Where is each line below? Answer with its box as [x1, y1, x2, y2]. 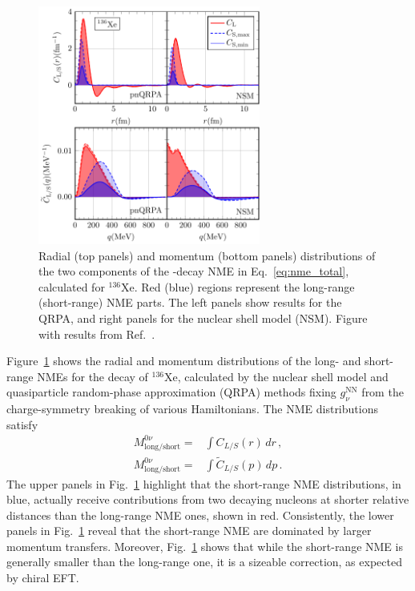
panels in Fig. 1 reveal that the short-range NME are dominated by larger [6, 522, 372, 539]
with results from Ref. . [38, 325, 155, 342]
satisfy [6, 416, 38, 432]
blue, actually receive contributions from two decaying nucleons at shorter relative [6, 491, 409, 508]
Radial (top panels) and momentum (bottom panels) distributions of [38, 247, 376, 263]
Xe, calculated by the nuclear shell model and [164, 368, 389, 384]
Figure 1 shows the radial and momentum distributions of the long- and [6, 352, 361, 369]
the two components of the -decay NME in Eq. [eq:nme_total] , [38, 263, 349, 279]
